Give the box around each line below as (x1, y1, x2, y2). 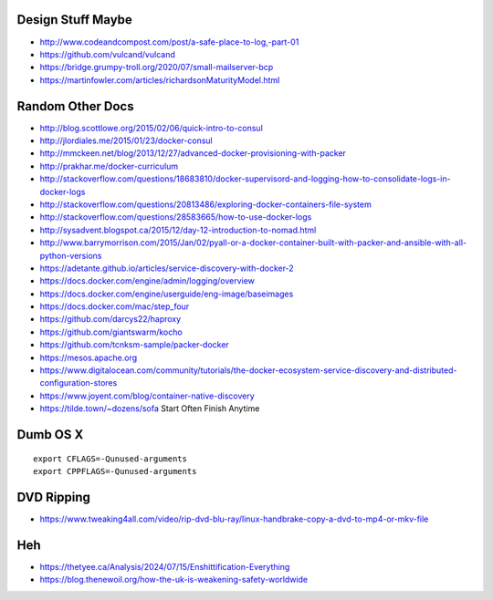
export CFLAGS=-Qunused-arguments (33, 453, 187, 464)
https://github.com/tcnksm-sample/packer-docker (39, 339, 230, 350)
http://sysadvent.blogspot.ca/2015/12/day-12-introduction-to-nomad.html (39, 224, 317, 235)
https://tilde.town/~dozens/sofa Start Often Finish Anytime (39, 403, 260, 414)
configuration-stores (39, 378, 118, 388)
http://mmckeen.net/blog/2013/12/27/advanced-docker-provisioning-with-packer (39, 148, 347, 159)
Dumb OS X (16, 427, 84, 442)
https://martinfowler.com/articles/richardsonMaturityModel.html (39, 74, 280, 86)
